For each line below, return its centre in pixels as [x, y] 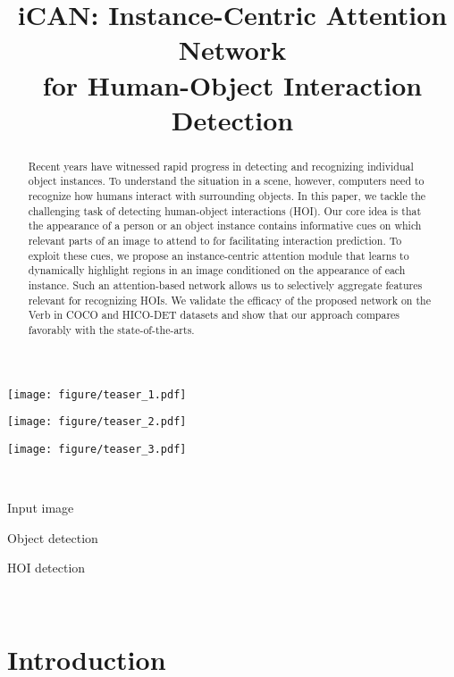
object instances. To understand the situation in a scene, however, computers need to [226, 181]
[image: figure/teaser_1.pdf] [97, 394]
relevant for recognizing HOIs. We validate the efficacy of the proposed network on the [229, 300]
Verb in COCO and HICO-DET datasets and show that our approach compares [214, 315]
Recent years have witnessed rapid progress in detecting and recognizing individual [221, 166]
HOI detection [46, 568]
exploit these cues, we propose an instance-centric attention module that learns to [219, 255]
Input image [41, 508]
